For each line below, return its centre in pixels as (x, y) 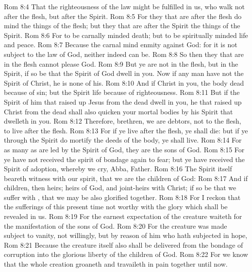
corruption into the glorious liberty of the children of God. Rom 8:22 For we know (126, 254)
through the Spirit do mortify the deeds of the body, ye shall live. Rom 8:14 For (123, 140)
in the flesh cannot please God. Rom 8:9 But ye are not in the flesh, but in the (121, 63)
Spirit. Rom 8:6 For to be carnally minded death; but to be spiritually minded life (126, 35)
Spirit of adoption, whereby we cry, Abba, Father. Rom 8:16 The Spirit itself (118, 169)
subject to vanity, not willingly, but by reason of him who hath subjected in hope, (126, 235)
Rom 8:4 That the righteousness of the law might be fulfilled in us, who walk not (124, 6)
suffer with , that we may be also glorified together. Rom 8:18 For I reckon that (122, 197)
